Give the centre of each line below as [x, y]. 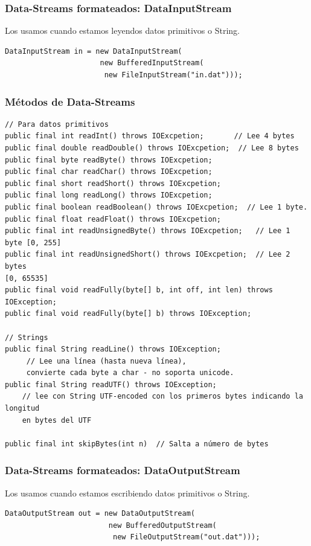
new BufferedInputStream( [152, 63]
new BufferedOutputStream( [162, 525]
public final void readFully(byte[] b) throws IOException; [128, 314]
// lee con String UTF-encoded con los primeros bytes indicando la [162, 397]
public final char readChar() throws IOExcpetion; [109, 172]
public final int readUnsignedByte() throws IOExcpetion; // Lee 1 [148, 231]
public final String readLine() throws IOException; [113, 349]
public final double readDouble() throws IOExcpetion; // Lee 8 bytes [152, 148]
